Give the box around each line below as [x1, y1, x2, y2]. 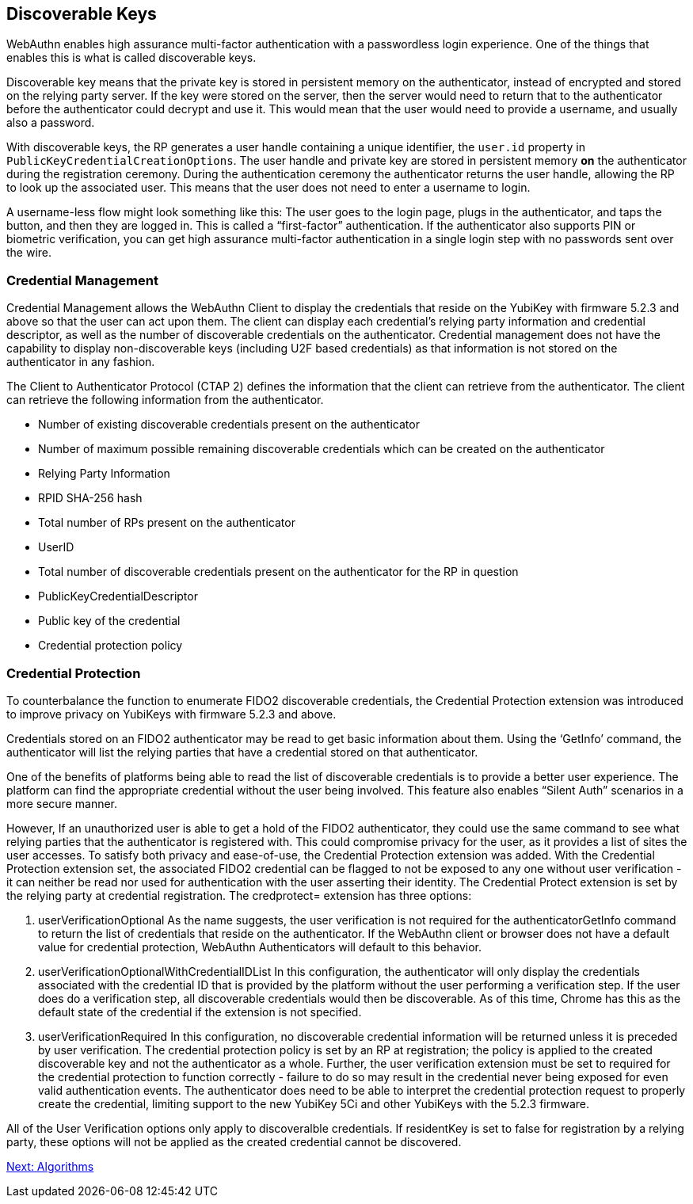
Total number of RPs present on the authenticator [38, 516, 295, 530]
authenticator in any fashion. [6, 355, 155, 369]
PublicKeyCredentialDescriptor [38, 589, 198, 604]
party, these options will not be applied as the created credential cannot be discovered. [6, 1134, 462, 1149]
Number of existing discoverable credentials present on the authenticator [38, 417, 420, 432]
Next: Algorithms [6, 1159, 94, 1173]
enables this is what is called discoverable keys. [6, 51, 257, 65]
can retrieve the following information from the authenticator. [6, 393, 324, 407]
